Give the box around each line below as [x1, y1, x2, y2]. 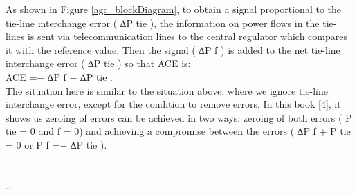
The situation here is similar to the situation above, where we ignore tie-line [6, 83, 328, 98]
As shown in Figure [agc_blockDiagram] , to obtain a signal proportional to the [6, 2, 342, 16]
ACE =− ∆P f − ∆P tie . [6, 69, 113, 84]
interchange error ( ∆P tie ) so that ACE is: [6, 56, 191, 71]
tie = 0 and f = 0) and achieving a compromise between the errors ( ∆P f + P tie [6, 124, 351, 138]
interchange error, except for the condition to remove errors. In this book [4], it [6, 97, 341, 111]
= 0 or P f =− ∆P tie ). [6, 137, 107, 151]
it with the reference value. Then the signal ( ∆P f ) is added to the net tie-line [6, 42, 340, 57]
